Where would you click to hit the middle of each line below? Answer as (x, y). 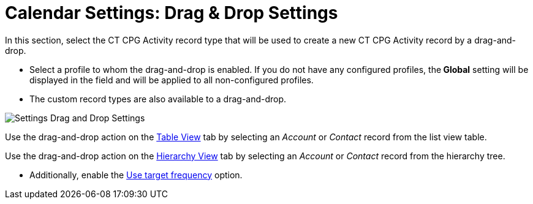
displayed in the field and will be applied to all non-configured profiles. (172, 80)
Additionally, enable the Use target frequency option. (136, 175)
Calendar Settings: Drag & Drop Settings (172, 13)
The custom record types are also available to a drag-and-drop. (158, 99)
